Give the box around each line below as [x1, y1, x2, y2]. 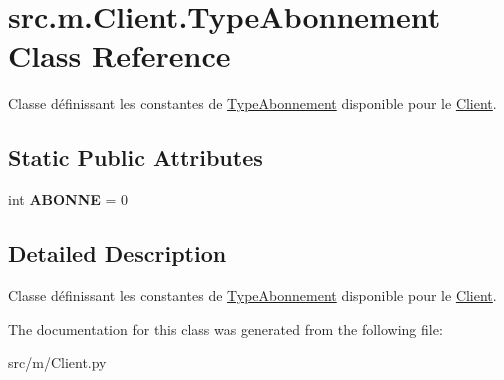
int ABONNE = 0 [8, 189, 129, 210]
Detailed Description [8, 238, 227, 269]
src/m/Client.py [8, 352, 107, 373]
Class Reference [8, 35, 231, 76]
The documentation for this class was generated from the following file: [8, 318, 443, 339]
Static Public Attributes [8, 142, 263, 173]
